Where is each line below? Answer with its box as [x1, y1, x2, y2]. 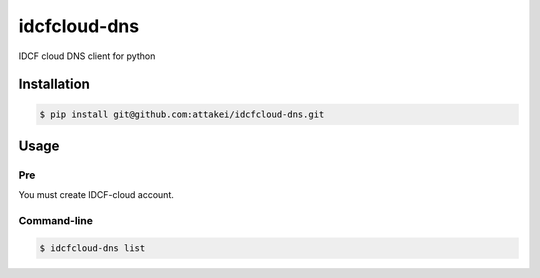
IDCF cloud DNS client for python [18, 50, 156, 62]
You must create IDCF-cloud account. [18, 189, 175, 201]
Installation [18, 76, 90, 93]
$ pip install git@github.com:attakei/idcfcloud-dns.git [39, 108, 325, 120]
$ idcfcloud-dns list [39, 242, 146, 254]
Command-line [18, 214, 94, 228]
